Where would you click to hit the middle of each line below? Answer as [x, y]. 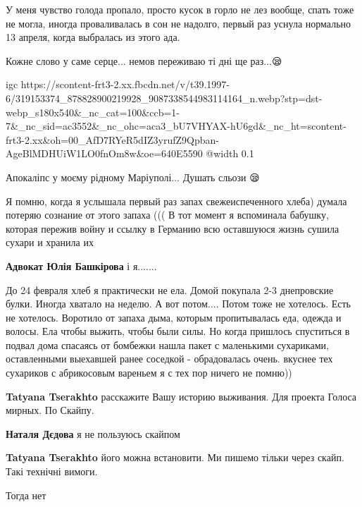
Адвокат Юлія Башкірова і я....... [81, 265]
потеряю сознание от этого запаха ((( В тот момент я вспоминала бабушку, [167, 215]
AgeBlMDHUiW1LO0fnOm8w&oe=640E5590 [104, 153]
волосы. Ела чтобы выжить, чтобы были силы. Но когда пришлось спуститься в [178, 331]
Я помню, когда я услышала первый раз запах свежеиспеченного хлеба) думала [176, 201]
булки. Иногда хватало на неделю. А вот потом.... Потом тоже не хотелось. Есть [178, 304]
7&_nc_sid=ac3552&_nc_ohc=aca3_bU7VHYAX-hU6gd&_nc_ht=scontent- [176, 126]
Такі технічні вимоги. [52, 471]
